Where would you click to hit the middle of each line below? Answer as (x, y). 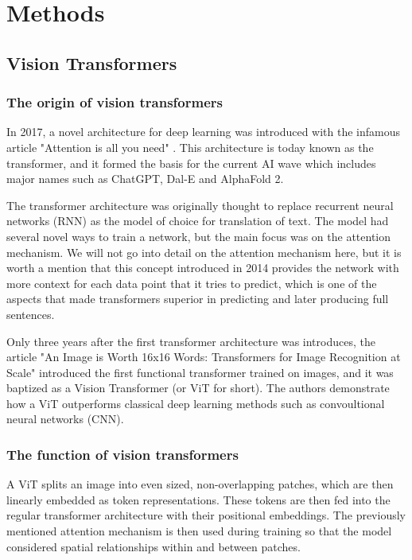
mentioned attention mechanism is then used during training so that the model (199, 531)
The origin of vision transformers (115, 102)
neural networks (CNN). (65, 419)
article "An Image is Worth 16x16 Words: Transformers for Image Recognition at (204, 357)
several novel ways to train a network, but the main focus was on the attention (198, 236)
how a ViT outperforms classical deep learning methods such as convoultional (196, 403)
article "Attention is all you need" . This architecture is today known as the (190, 147)
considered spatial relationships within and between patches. (154, 546)
